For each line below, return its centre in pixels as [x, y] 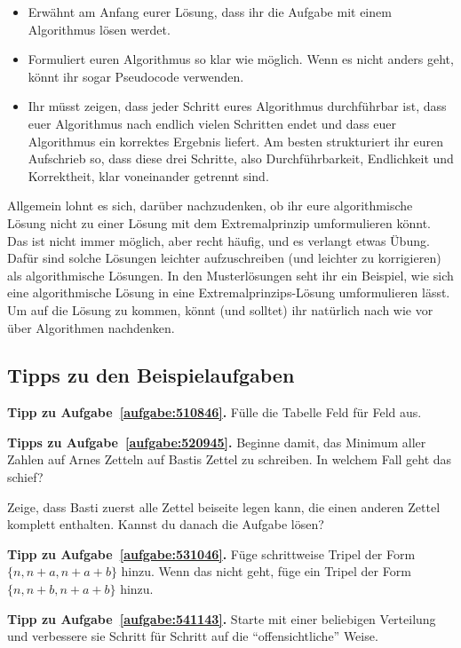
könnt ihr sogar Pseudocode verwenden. [136, 76]
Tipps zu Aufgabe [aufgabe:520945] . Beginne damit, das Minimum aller [217, 442]
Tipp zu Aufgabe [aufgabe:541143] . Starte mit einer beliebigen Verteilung [222, 618]
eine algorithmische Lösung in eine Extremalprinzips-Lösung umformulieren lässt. [229, 292]
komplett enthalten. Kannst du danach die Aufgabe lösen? [166, 524]
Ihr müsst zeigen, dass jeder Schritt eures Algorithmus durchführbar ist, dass [237, 106]
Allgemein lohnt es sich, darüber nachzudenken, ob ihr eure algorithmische [210, 205]
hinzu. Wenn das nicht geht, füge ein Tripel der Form [266, 571]
